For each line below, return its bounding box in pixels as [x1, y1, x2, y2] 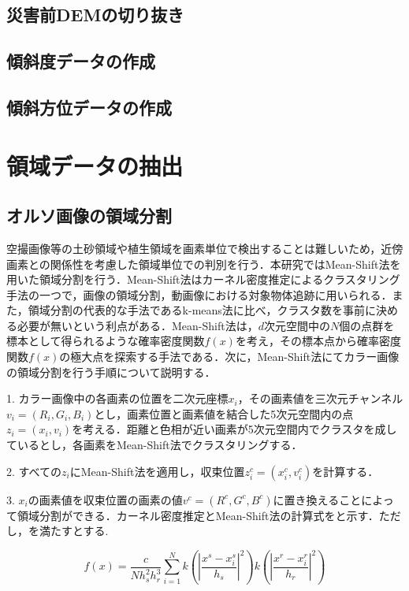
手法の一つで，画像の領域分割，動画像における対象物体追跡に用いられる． [6, 286, 392, 303]
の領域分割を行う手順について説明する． [6, 363, 216, 380]
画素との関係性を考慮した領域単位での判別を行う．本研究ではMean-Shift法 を [6, 255, 401, 272]
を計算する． [312, 463, 379, 479]
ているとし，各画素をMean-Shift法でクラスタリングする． [6, 437, 303, 453]
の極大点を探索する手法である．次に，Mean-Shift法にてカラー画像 [59, 348, 400, 365]
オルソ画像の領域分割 [6, 203, 172, 228]
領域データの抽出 [6, 149, 184, 181]
